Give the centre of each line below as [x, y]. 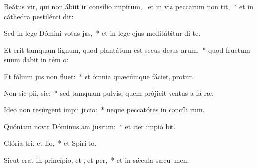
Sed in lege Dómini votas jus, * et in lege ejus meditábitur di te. [102, 33]
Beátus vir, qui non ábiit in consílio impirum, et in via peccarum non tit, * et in [129, 6]
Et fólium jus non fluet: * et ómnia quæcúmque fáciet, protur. [99, 76]
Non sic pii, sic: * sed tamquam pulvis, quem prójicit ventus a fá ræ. [109, 93]
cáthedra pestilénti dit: [39, 16]
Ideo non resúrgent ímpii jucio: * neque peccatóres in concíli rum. [104, 110]
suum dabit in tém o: [36, 59]
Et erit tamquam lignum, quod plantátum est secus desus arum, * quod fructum [127, 49]
